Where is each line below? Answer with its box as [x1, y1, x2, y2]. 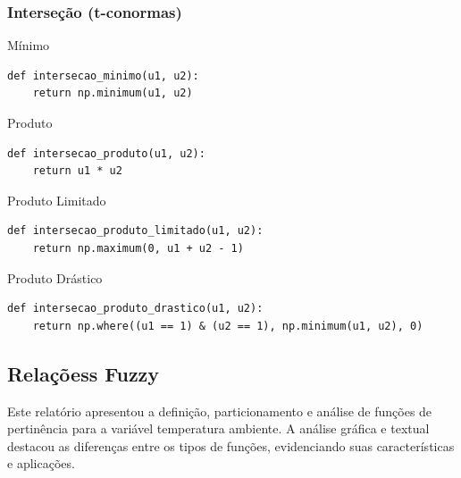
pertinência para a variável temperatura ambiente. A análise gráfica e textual [7, 419, 430, 438]
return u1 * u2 [32, 164, 122, 178]
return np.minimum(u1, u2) [32, 87, 193, 100]
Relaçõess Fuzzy [7, 359, 160, 387]
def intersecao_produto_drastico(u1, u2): [7, 302, 264, 315]
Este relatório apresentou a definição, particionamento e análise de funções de [7, 401, 432, 420]
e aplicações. [7, 454, 75, 473]
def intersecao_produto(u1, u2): [7, 147, 205, 160]
